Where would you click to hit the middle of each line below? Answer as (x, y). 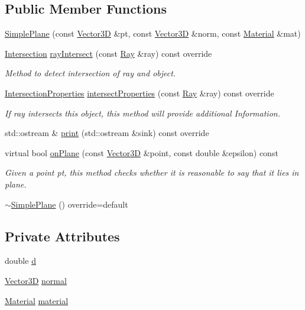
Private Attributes (62, 236)
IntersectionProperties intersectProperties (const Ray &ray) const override (139, 93)
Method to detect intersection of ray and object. (90, 73)
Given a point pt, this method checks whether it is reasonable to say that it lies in (152, 172)
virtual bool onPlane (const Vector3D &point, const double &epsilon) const (142, 152)
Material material (37, 300)
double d (20, 261)
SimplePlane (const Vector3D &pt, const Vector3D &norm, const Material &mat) (153, 33)
